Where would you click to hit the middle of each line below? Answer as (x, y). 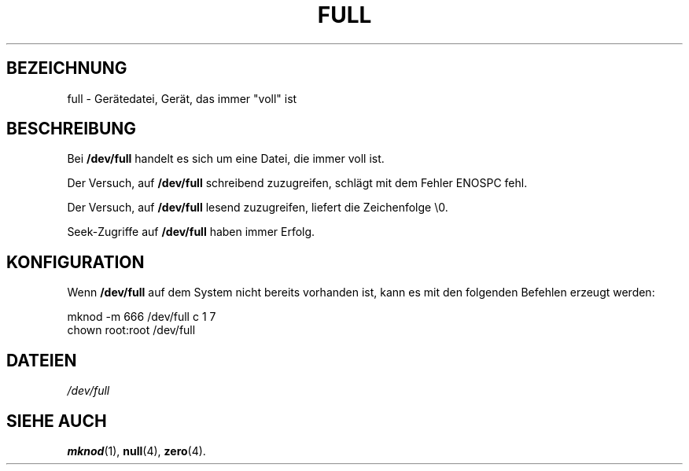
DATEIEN (42, 360)
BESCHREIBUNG (72, 129)
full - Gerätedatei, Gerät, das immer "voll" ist (182, 98)
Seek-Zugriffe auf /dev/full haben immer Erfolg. (191, 232)
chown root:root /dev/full (131, 330)
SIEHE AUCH (57, 421)
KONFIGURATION (76, 262)
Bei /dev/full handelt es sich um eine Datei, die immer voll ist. (226, 159)
